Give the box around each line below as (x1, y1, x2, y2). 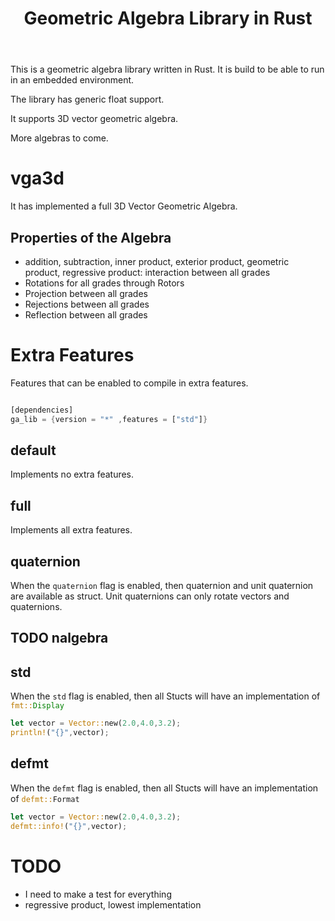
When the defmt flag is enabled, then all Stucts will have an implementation (10, 782, 319, 794)
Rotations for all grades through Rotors (24, 277, 185, 289)
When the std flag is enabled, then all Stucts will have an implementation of (10, 690, 321, 702)
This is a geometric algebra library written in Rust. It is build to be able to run (10, 63, 325, 76)
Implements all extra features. (10, 524, 133, 536)
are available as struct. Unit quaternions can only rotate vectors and (10, 590, 290, 602)
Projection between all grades (24, 287, 148, 299)
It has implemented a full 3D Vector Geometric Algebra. (10, 200, 238, 212)
